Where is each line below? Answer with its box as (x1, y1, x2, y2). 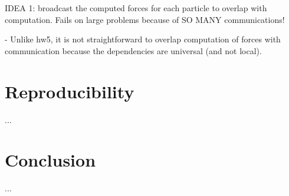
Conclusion (5, 148, 96, 172)
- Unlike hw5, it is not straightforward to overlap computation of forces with (5, 33, 281, 45)
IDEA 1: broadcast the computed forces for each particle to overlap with (5, 2, 267, 14)
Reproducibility (5, 79, 134, 103)
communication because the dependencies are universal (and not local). (5, 44, 262, 57)
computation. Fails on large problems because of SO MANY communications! (5, 13, 285, 25)
